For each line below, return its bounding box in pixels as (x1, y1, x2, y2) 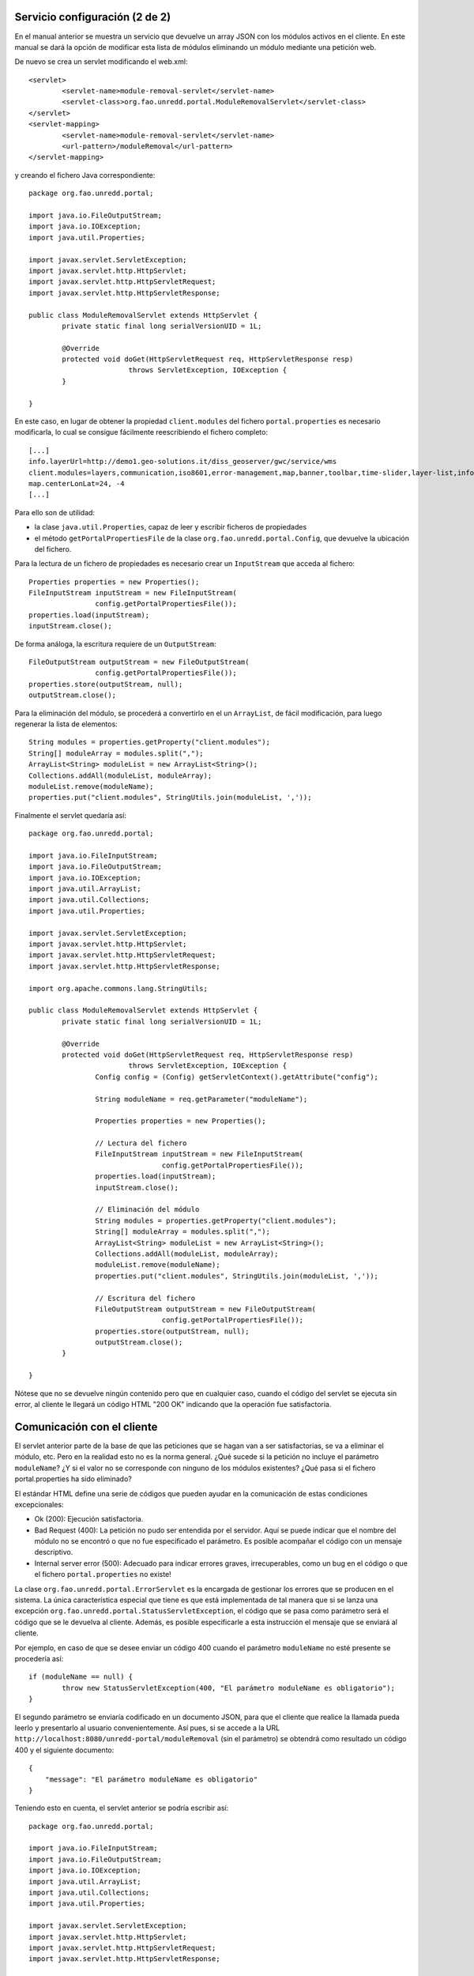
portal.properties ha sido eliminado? (14, 1474, 132, 1484)
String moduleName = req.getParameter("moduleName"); (95, 1095, 308, 1103)
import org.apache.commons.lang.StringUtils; (28, 984, 209, 993)
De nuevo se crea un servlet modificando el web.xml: (14, 57, 188, 66)
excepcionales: (14, 1499, 64, 1509)
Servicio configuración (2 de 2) (14, 10, 171, 24)
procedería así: (14, 1654, 64, 1663)
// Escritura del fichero (95, 1293, 196, 1303)
